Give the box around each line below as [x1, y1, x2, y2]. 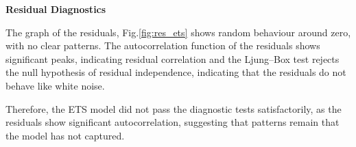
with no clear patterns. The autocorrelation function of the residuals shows [5, 38, 320, 53]
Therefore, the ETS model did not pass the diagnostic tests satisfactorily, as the [5, 101, 342, 116]
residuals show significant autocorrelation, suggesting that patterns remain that [5, 115, 340, 129]
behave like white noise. [5, 78, 105, 92]
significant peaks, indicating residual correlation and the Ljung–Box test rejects [5, 51, 340, 66]
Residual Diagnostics [5, 2, 106, 16]
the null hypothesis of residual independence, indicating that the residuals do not [5, 65, 346, 79]
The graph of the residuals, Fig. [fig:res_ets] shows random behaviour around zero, [5, 25, 351, 39]
